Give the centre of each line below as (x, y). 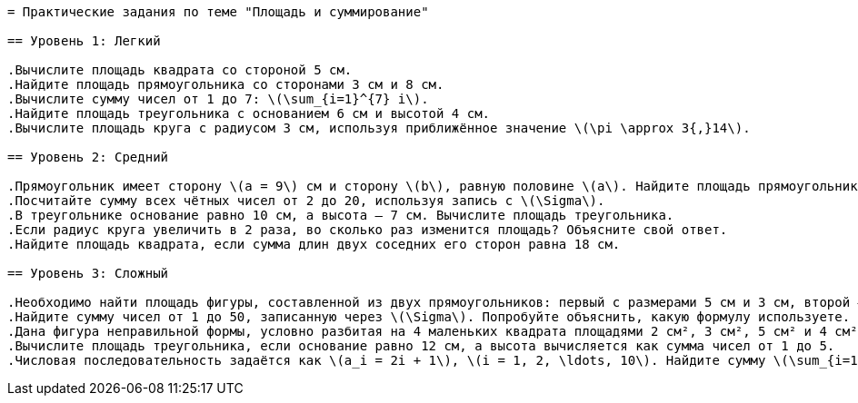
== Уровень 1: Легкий (84, 41)
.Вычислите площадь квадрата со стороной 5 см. (180, 70)
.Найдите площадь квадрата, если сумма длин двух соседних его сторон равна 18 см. (314, 244)
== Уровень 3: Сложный (88, 273)
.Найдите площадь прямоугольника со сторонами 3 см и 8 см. (226, 84)
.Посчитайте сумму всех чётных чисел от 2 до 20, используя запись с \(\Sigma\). (306, 201)
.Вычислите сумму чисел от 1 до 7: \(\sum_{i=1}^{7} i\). (218, 99)
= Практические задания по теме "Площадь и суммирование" (218, 12)
